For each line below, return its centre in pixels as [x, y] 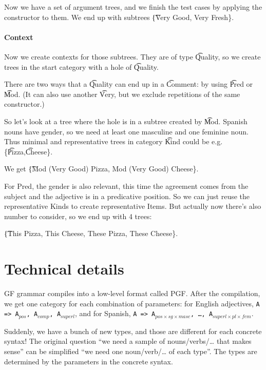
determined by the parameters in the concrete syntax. [89, 361]
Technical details [64, 269]
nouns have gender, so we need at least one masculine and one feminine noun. [126, 131]
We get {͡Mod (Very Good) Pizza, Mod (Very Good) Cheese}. [101, 169]
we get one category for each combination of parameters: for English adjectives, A [132, 303]
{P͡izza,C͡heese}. [28, 151]
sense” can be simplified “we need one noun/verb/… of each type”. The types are [131, 351]
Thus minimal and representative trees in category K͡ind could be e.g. [113, 141]
